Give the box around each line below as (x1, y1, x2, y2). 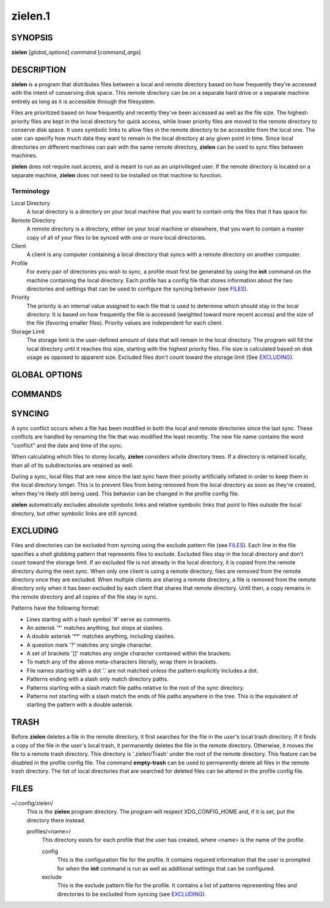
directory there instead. (26, 816, 86, 824)
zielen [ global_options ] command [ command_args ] (11, 49, 141, 56)
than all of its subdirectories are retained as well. (11, 462, 134, 469)
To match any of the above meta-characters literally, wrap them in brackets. (26, 658, 218, 666)
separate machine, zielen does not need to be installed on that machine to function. (11, 171, 222, 179)
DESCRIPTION (11, 64, 67, 75)
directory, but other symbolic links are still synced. (11, 509, 139, 517)
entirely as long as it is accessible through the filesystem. (11, 98, 156, 105)
